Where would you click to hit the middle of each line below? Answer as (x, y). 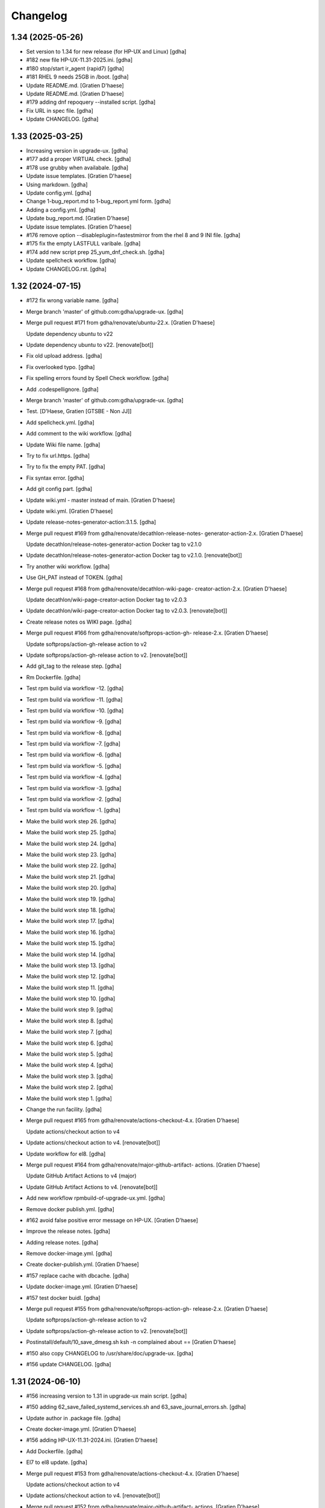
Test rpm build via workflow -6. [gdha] (74, 755)
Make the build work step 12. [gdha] (71, 977)
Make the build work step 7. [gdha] (69, 1032)
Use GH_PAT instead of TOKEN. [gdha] (74, 578)
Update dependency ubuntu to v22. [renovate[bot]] (90, 345)
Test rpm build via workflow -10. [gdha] (75, 710)
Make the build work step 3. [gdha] (70, 1076)
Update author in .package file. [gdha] (73, 1418)
